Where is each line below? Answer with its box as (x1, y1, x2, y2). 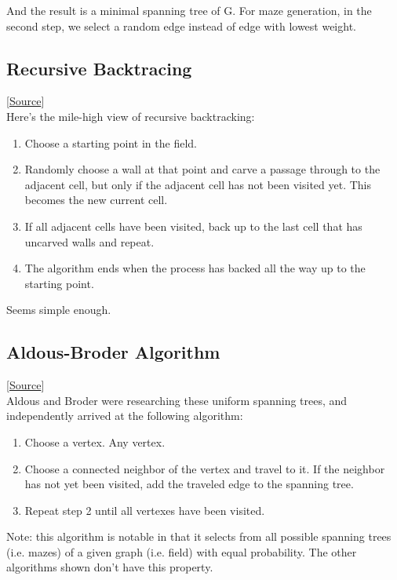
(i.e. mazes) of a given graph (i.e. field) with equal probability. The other (6, 543, 357, 560)
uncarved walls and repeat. (24, 233, 155, 250)
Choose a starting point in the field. (24, 134, 197, 151)
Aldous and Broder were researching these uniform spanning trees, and (6, 392, 348, 408)
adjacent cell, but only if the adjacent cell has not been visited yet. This (24, 176, 372, 192)
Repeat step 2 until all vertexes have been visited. (24, 502, 265, 518)
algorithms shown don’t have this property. (6, 559, 213, 575)
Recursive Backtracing (6, 56, 192, 80)
